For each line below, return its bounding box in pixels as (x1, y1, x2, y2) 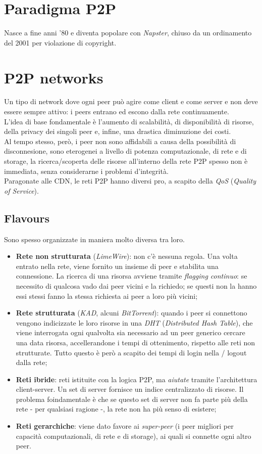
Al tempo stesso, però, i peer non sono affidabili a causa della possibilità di (4, 135, 236, 146)
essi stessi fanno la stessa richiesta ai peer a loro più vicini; (16, 290, 198, 301)
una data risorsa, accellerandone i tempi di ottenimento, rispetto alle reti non (16, 337, 255, 347)
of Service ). (4, 185, 39, 196)
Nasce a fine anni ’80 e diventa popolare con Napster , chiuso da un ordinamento (4, 27, 252, 38)
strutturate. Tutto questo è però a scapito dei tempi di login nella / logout (16, 347, 247, 357)
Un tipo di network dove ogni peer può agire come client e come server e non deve (4, 96, 258, 107)
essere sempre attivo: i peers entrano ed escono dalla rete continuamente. (4, 106, 229, 117)
